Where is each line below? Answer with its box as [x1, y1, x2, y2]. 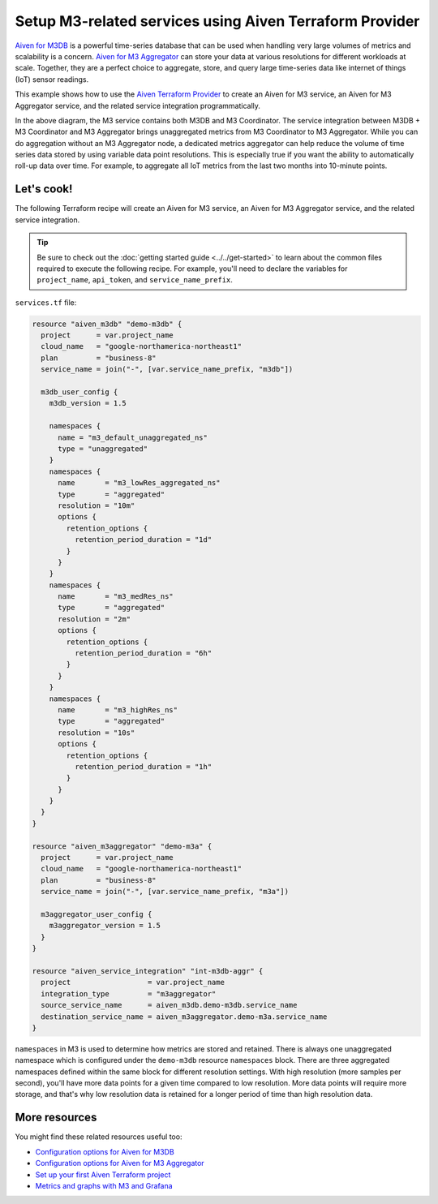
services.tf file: [15, 297, 77, 307]
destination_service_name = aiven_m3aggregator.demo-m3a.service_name [41, 1012, 328, 1021]
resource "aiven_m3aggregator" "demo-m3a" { [32, 841, 213, 851]
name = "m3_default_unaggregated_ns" [58, 432, 208, 442]
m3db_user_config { [41, 388, 118, 397]
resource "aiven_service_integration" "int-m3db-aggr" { [32, 966, 264, 975]
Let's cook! [15, 183, 73, 196]
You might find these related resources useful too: [15, 1132, 182, 1142]
